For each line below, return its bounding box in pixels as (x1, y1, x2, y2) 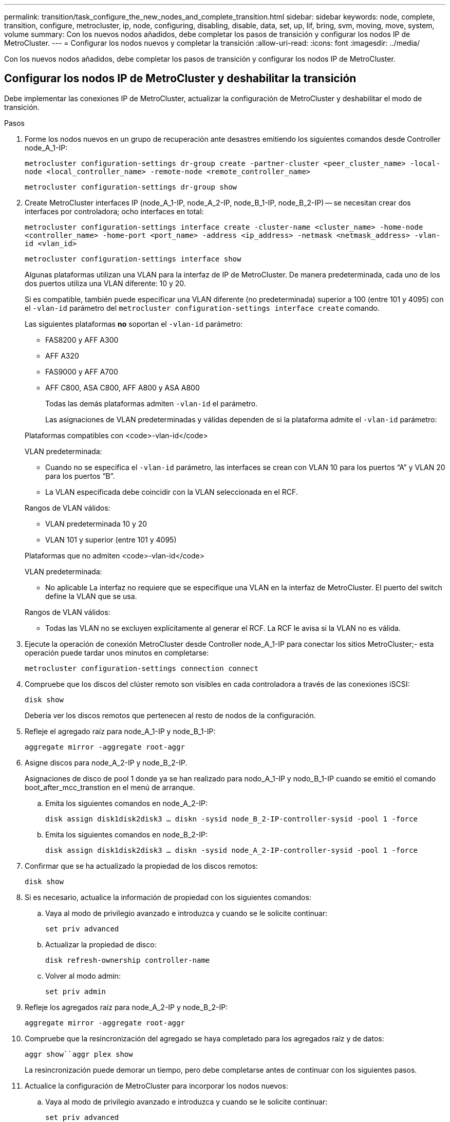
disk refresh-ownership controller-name (45, 956, 210, 964)
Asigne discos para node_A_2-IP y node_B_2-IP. (25, 758, 188, 767)
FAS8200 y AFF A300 (45, 335, 119, 344)
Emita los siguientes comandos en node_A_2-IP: (45, 798, 208, 808)
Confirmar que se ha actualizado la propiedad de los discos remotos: (25, 861, 258, 870)
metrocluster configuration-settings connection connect (25, 664, 259, 672)
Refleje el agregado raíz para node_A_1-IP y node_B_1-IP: (25, 726, 216, 736)
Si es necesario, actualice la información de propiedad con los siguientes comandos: (25, 892, 311, 902)
